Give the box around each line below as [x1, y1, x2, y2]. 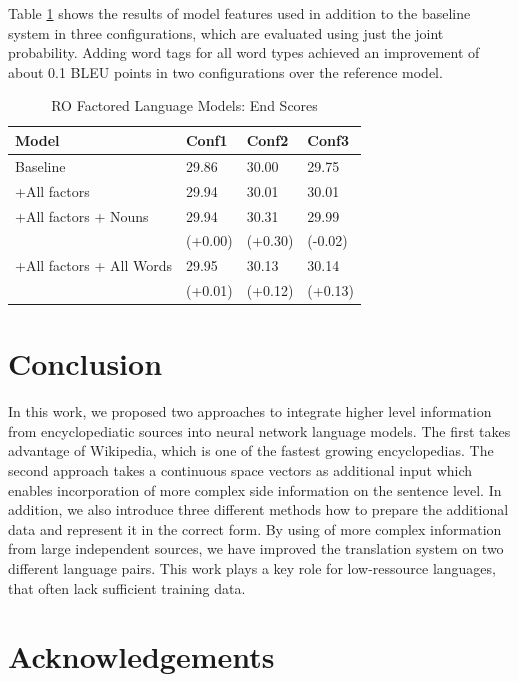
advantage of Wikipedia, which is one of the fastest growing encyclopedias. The [8, 440, 494, 461]
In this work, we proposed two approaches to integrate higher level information [8, 401, 492, 422]
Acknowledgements [8, 636, 275, 677]
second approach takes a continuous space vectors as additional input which [8, 460, 473, 481]
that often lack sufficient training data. [8, 577, 246, 598]
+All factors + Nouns [15, 205, 149, 226]
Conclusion [8, 343, 163, 384]
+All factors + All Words [15, 255, 172, 276]
